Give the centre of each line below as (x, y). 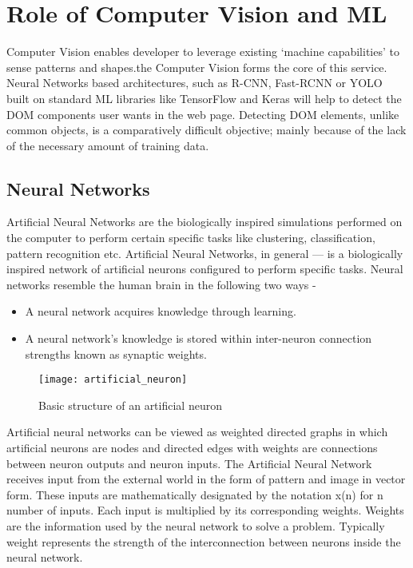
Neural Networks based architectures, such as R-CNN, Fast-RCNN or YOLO (195, 83)
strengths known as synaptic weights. (116, 354)
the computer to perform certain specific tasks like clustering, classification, (191, 238)
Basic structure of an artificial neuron (130, 405)
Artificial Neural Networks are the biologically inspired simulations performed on (205, 222)
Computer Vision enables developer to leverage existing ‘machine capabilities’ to (203, 52)
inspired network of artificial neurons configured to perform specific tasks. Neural (205, 269)
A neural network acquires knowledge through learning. (161, 311)
